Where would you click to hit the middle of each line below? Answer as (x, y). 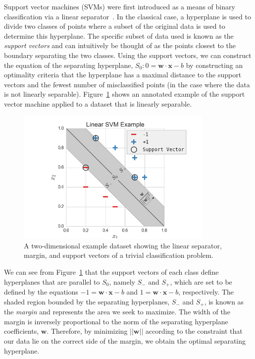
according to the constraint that (194, 331)
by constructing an (214, 65)
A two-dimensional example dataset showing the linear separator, (123, 245)
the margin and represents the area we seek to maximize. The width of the (117, 312)
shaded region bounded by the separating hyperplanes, (87, 301)
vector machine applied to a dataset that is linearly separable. (98, 103)
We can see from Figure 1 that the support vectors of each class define (111, 272)
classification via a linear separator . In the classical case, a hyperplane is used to (127, 16)
